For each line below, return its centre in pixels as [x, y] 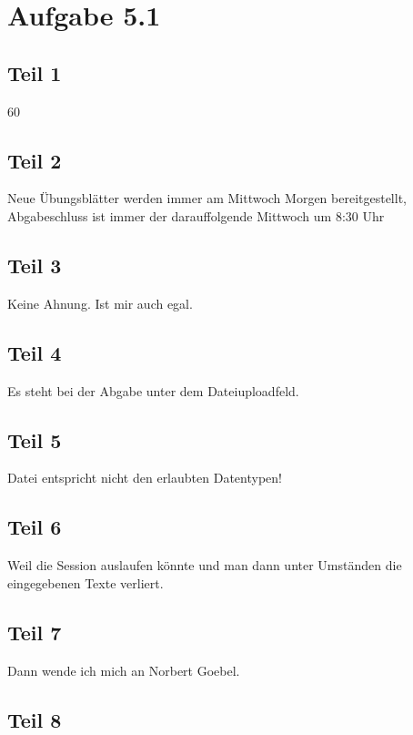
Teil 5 [35, 439]
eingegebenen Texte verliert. [86, 582]
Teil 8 [35, 719]
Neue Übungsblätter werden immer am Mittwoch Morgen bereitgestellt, [207, 198]
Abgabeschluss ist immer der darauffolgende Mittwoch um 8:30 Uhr [196, 215]
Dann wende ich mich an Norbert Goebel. [124, 670]
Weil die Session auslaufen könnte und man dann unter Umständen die [205, 565]
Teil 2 [35, 160]
